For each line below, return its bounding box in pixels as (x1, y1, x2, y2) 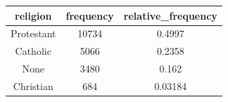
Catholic (15, 44, 51, 58)
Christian (13, 78, 53, 93)
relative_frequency (123, 8, 217, 23)
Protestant (11, 26, 56, 41)
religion (15, 8, 52, 23)
